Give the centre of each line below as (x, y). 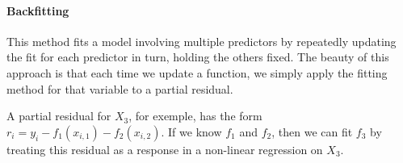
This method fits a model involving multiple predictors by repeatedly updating (201, 41)
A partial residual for (59, 116)
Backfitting (38, 10)
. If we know (191, 131)
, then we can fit (312, 131)
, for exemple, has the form (195, 116)
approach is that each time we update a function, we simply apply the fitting (197, 72)
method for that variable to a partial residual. (120, 88)
